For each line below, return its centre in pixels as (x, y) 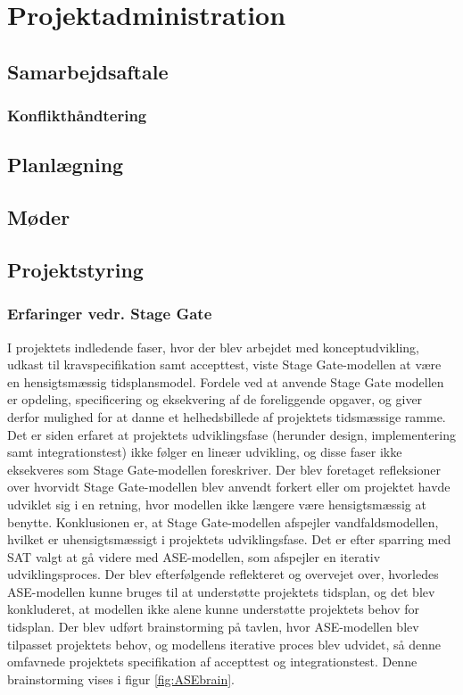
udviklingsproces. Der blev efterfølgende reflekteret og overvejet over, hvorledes (223, 574)
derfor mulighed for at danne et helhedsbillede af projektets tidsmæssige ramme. (227, 416)
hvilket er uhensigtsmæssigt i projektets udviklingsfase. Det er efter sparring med (229, 539)
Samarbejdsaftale (88, 71)
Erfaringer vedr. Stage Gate (110, 314)
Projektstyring (75, 269)
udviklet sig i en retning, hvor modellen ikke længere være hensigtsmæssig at (217, 504)
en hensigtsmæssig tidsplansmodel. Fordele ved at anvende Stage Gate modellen (226, 381)
